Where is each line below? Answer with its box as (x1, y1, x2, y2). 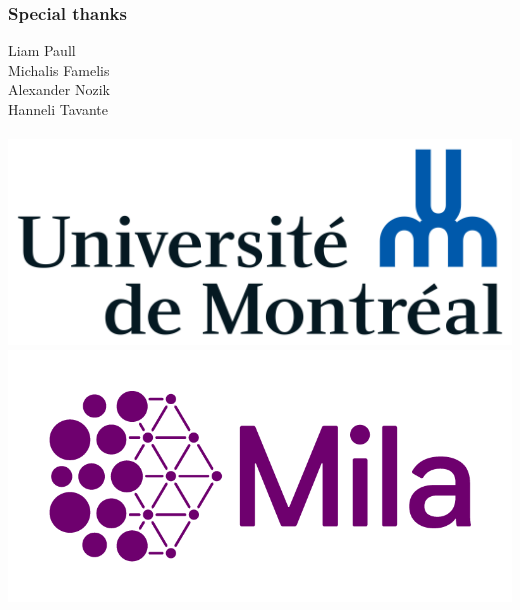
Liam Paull (8, 40, 76, 61)
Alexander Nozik (8, 79, 110, 100)
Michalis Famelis (8, 59, 110, 80)
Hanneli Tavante (8, 99, 108, 119)
